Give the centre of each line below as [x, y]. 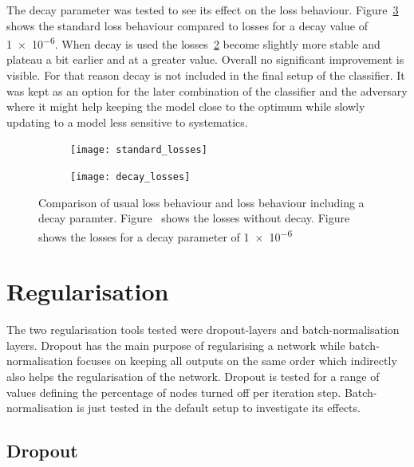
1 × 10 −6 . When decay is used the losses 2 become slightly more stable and [193, 43]
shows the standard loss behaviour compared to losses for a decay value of [187, 25]
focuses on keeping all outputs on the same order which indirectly [237, 361]
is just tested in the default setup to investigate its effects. [219, 408]
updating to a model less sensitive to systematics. [127, 122]
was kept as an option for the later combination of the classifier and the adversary [207, 90]
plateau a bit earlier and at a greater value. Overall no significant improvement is [205, 59]
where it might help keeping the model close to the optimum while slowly [186, 106]
